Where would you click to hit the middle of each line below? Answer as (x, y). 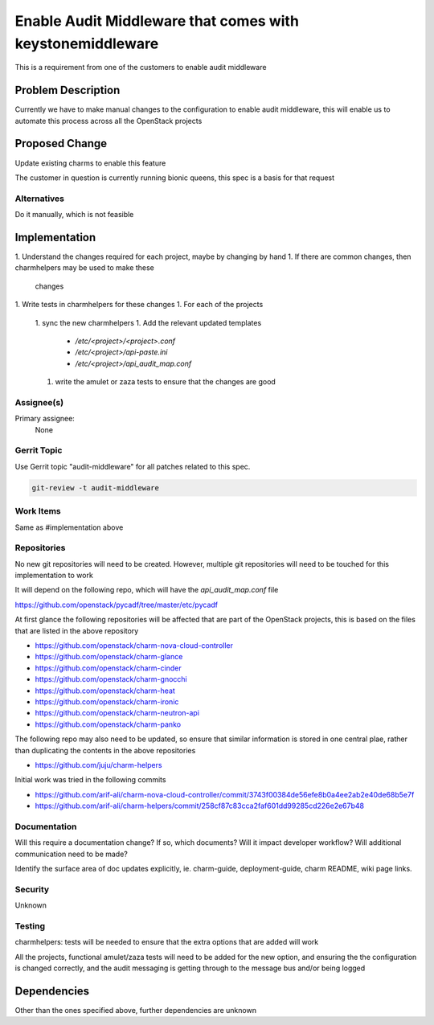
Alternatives (39, 199)
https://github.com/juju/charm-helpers (98, 765)
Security (32, 889)
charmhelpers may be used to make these (84, 268)
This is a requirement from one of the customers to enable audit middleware (141, 68)
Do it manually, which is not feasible (74, 215)
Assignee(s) (39, 402)
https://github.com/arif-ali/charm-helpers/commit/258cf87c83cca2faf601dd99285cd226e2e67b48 (200, 806)
